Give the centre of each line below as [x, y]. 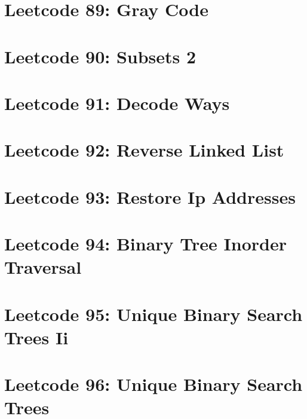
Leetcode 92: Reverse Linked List [144, 150]
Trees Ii [36, 337]
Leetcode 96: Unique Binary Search [153, 384]
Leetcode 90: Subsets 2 [100, 56]
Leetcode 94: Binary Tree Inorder [145, 244]
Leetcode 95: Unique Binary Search [153, 314]
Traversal [43, 267]
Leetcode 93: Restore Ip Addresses [150, 196]
